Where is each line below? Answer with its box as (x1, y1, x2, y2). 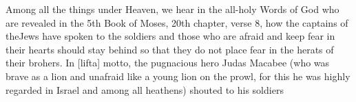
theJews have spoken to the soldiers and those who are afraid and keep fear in (6, 29, 335, 43)
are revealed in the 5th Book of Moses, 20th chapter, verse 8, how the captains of (6, 15, 348, 29)
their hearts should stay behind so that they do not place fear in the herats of (6, 42, 334, 56)
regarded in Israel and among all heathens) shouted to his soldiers (6, 82, 284, 97)
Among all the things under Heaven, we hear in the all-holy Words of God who (6, 2, 339, 16)
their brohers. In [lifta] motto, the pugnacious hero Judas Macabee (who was (6, 55, 330, 70)
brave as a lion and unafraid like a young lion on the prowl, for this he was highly (6, 68, 350, 83)
